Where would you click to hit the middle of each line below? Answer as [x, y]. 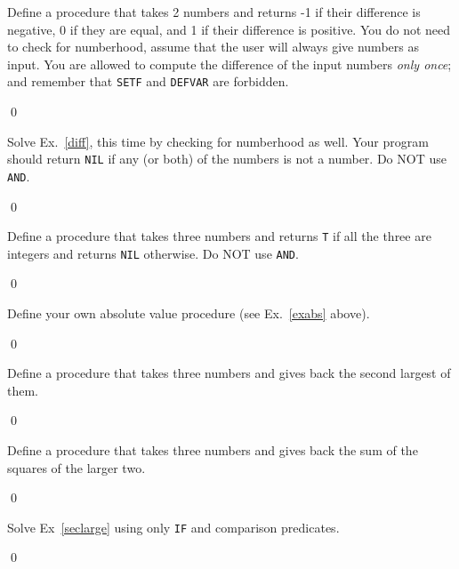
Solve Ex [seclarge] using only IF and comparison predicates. [173, 527]
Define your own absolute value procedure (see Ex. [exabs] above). [189, 313]
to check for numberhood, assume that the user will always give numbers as [213, 47]
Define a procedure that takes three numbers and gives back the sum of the [213, 450]
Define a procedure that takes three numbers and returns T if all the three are [219, 236]
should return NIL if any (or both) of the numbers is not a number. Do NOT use [227, 159]
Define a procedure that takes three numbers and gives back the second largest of [229, 373]
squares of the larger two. [76, 467]
